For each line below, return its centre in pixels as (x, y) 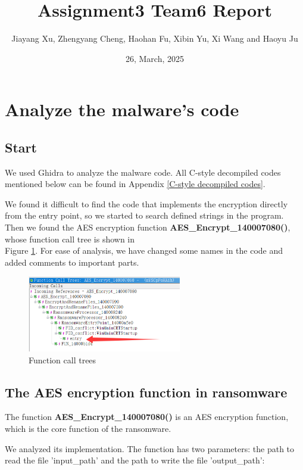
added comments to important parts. (72, 262)
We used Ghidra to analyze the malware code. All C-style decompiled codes (143, 172)
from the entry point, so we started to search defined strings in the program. (144, 215)
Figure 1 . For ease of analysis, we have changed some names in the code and (144, 250)
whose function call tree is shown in (70, 239)
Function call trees (63, 359)
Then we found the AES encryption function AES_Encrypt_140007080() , (148, 227)
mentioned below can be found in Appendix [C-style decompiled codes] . (135, 184)
